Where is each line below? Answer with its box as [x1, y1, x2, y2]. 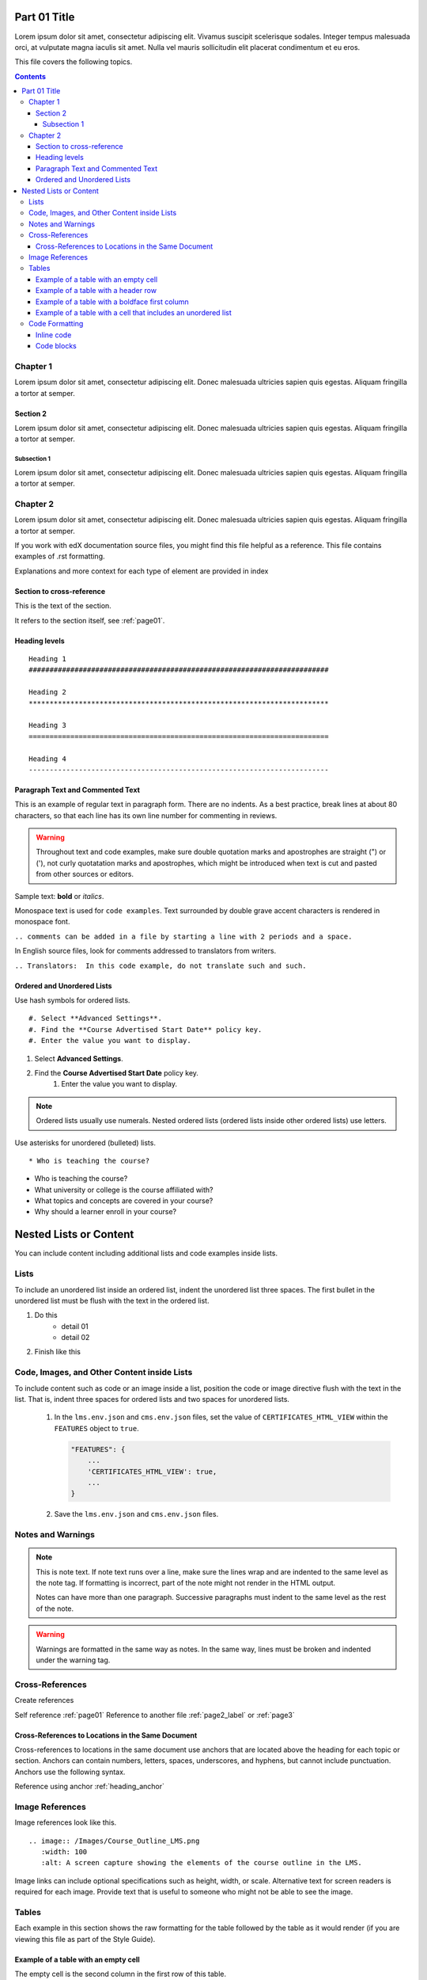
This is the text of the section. [14, 601, 112, 611]
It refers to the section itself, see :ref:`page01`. [14, 615, 165, 625]
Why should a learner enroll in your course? [34, 1207, 177, 1217]
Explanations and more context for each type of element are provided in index [14, 566, 269, 576]
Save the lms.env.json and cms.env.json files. [54, 1510, 219, 1519]
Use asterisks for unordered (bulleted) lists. [14, 1137, 156, 1148]
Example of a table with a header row [36, 286, 157, 295]
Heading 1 [28, 654, 66, 664]
